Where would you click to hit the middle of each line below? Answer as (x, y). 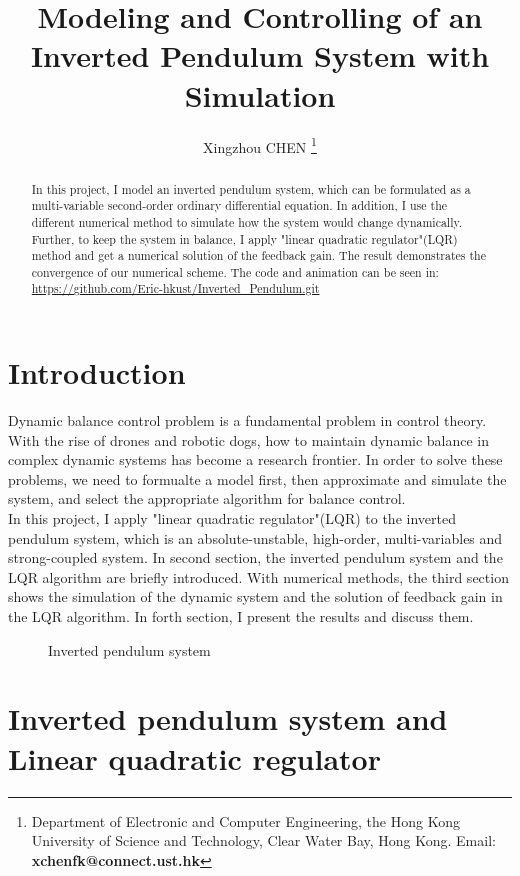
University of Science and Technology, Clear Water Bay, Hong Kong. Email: (263, 840)
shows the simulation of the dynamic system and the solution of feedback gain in (255, 596)
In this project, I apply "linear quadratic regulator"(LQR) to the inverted (232, 518)
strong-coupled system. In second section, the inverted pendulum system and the (255, 557)
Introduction (97, 372)
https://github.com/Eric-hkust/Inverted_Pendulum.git (175, 288)
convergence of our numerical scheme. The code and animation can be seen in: (235, 271)
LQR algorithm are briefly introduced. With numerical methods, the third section (258, 576)
